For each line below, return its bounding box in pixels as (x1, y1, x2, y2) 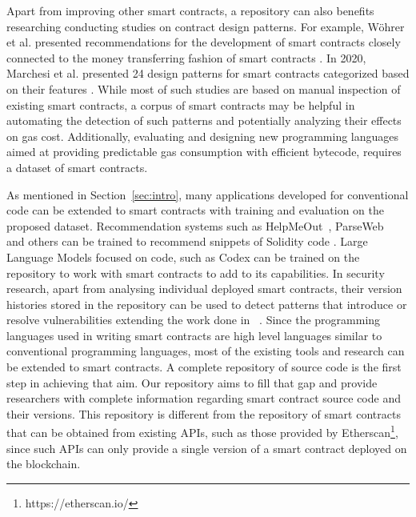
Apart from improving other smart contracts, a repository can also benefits (6, 2, 374, 18)
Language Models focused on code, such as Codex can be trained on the (6, 248, 360, 265)
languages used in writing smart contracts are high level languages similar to (6, 327, 382, 343)
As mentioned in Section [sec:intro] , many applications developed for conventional (6, 186, 409, 202)
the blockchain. (6, 455, 81, 472)
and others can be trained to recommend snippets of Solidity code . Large (6, 233, 368, 250)
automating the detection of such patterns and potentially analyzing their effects (6, 112, 402, 129)
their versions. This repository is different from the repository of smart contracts (6, 405, 401, 422)
